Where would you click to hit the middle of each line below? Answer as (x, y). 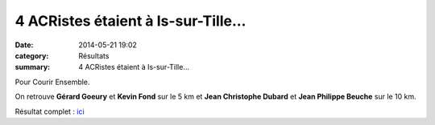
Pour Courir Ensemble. (52, 82)
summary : (33, 67)
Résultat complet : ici (50, 111)
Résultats (94, 55)
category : (32, 55)
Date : (24, 45)
